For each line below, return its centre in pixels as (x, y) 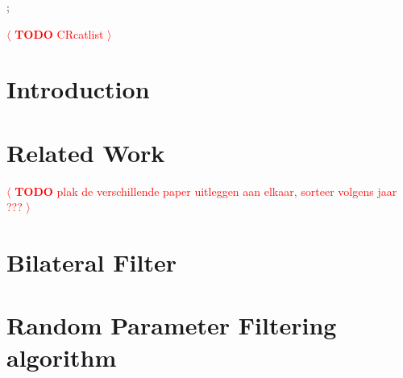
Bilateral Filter (91, 262)
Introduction (78, 89)
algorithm (62, 357)
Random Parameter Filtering (172, 325)
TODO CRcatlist (59, 33)
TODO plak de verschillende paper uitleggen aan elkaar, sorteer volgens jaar (206, 191)
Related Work (86, 152)
